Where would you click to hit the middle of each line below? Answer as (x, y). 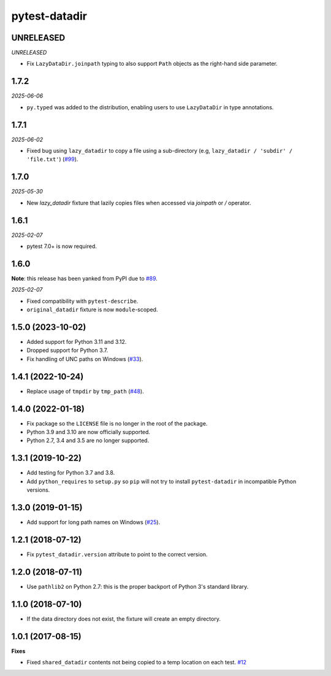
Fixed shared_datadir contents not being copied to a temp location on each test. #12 (136, 662)
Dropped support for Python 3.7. (67, 351)
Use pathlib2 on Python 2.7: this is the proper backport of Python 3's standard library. (138, 586)
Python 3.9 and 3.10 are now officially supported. (88, 432)
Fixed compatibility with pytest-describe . (82, 301)
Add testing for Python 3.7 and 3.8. (71, 473)
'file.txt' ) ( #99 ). (52, 159)
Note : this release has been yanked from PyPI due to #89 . (84, 278)
